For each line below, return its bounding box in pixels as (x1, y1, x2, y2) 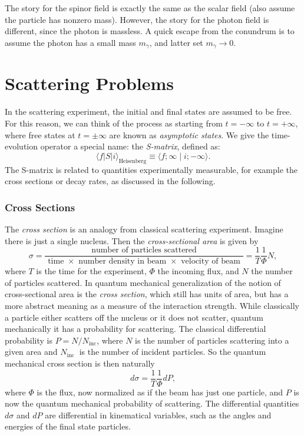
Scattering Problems (5, 71, 174, 95)
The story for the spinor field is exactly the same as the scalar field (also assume (5, 2, 295, 14)
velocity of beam (181, 257, 240, 266)
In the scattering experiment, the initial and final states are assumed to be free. (5, 105, 292, 118)
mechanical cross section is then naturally (5, 357, 155, 369)
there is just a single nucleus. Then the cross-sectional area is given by (5, 234, 259, 247)
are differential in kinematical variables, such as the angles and (45, 408, 272, 421)
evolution (5, 140, 38, 152)
